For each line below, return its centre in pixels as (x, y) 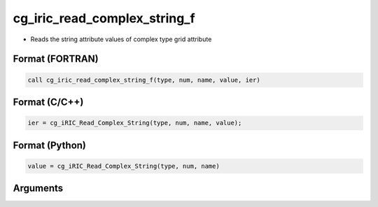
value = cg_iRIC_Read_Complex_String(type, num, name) (124, 166)
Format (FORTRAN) (56, 59)
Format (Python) (50, 145)
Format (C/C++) (48, 102)
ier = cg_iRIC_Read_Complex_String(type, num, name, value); (135, 123)
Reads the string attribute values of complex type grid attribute (121, 39)
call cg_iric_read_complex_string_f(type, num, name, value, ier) (144, 80)
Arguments (38, 188)
